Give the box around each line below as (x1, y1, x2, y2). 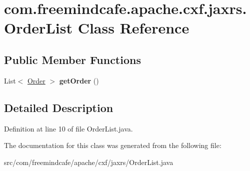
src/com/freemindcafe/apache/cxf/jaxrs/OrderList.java (4, 156, 173, 167)
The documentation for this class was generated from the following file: (4, 140, 221, 150)
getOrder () (59, 75, 99, 85)
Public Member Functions (4, 51, 141, 67)
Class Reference (77, 17, 189, 38)
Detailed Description (4, 99, 113, 115)
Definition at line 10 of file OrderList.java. (4, 123, 133, 133)
